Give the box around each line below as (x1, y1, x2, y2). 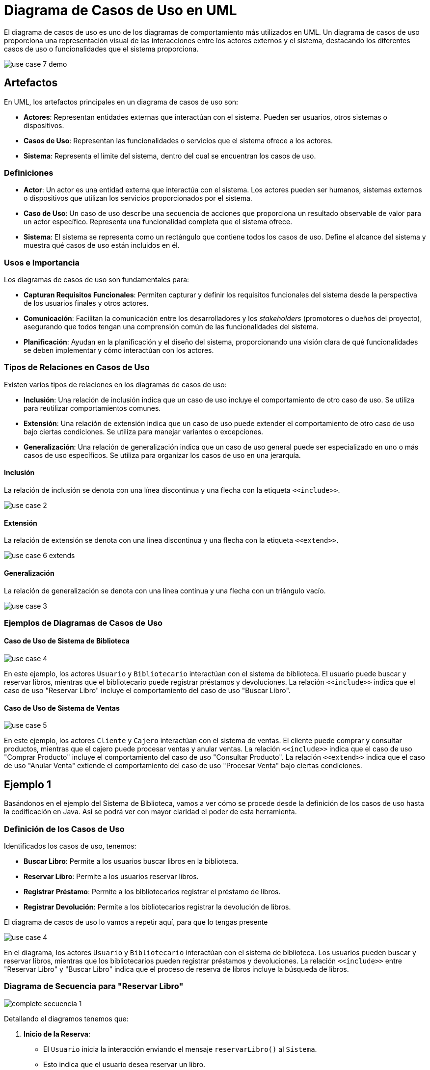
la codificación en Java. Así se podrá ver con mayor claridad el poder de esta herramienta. (4, 807, 297, 816)
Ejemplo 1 (4, 778, 51, 791)
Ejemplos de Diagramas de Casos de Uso (4, 617, 163, 628)
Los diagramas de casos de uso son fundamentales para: (4, 275, 189, 284)
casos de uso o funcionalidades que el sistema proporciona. (4, 44, 199, 53)
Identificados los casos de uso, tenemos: (4, 841, 136, 850)
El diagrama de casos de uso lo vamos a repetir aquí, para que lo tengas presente (4, 917, 268, 926)
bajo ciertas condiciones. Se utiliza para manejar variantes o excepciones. (24, 427, 264, 436)
